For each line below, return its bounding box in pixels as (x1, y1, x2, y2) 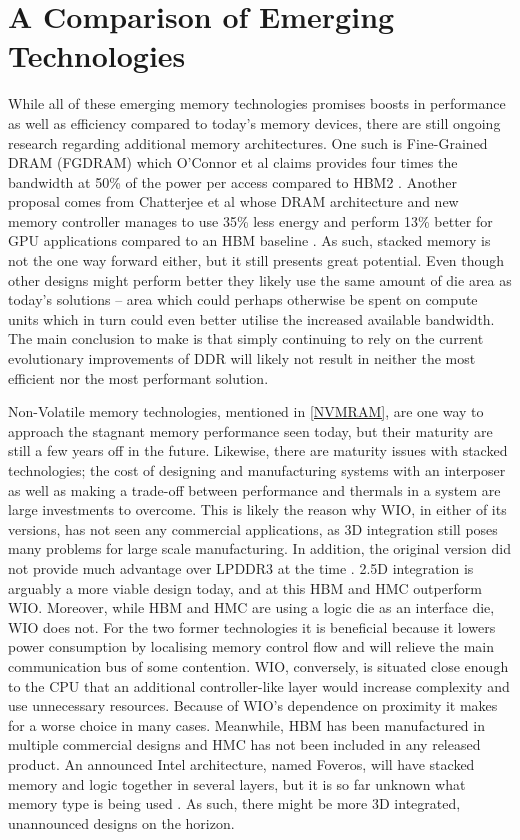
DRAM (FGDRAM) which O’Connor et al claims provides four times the (8, 152, 458, 173)
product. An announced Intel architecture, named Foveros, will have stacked (8, 753, 475, 774)
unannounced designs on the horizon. (8, 812, 235, 833)
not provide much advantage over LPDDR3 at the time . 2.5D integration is (8, 557, 474, 578)
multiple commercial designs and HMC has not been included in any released (8, 734, 481, 755)
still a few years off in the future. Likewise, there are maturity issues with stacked (8, 440, 508, 461)
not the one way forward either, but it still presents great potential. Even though (8, 250, 505, 271)
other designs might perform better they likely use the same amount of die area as (8, 269, 512, 290)
